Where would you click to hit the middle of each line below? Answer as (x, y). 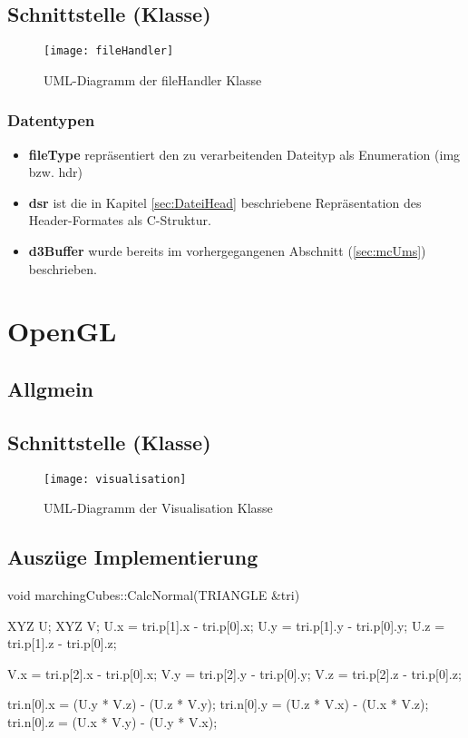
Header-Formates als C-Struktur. (120, 220)
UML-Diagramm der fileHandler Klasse (153, 79)
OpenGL (62, 331)
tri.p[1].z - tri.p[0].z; (62, 643)
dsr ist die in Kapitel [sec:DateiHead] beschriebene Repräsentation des (225, 202)
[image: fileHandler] (109, 51)
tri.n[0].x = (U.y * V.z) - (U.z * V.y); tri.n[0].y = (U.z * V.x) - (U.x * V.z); (218, 704)
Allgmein (51, 389)
